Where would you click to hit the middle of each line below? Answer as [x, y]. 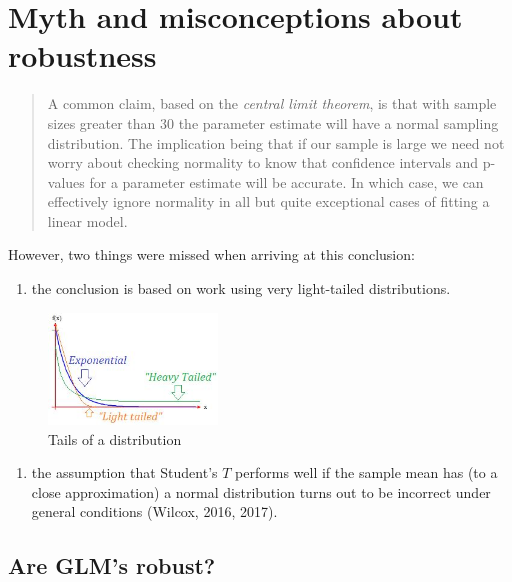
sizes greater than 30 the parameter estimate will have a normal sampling [273, 122]
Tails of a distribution [115, 438]
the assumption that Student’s [124, 472]
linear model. [87, 220]
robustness [82, 55]
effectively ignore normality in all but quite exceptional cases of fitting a [268, 201]
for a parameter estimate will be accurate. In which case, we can [286, 181]
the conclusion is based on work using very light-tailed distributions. [241, 288]
